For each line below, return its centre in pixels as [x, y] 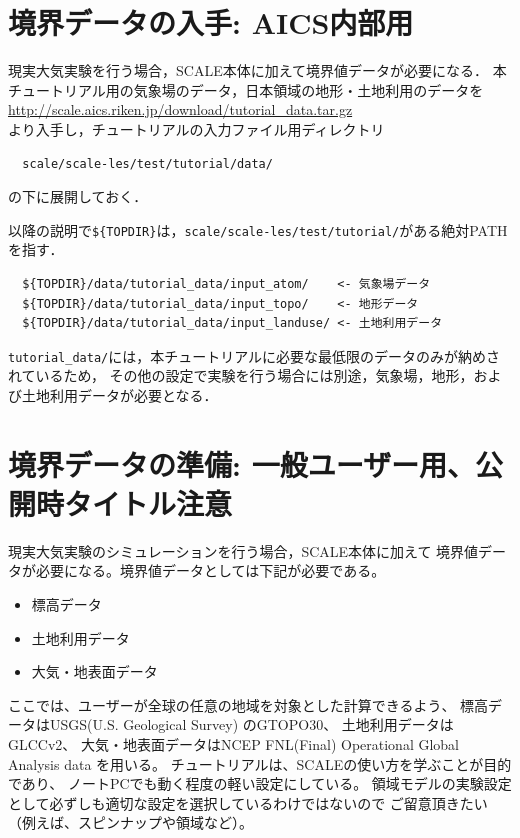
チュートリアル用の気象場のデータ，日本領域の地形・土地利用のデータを [246, 89]
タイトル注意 [148, 502]
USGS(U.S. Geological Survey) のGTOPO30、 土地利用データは [251, 724]
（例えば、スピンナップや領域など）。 [130, 822]
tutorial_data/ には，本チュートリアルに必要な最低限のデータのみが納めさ [254, 355]
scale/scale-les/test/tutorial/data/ [147, 163]
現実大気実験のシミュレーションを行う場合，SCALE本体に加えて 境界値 [243, 550]
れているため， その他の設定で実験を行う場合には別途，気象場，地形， [241, 375]
